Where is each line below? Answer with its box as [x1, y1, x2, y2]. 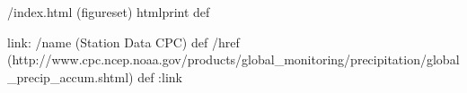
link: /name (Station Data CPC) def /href [7, 32, 240, 51]
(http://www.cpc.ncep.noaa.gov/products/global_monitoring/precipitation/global [7, 50, 460, 69]
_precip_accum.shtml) [7, 67, 134, 86]
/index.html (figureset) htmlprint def [7, 3, 210, 21]
